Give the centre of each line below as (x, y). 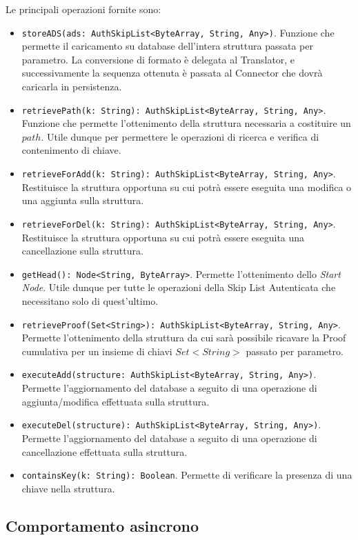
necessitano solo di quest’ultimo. (90, 301)
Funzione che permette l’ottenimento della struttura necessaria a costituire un (186, 123)
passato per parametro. (295, 351)
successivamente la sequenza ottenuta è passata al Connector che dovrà (172, 73)
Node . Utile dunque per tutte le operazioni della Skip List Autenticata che (179, 287)
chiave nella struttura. (68, 488)
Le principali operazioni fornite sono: (83, 9)
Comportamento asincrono (102, 525)
